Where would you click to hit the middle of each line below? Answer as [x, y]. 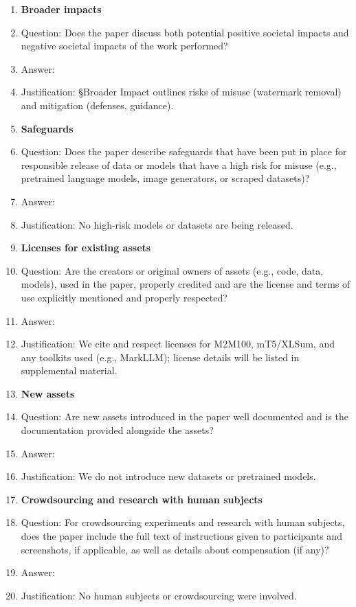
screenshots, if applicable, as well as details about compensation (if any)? [175, 549]
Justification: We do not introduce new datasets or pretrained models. [168, 476]
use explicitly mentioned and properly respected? [124, 297]
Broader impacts [61, 9]
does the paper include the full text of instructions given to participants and [181, 536]
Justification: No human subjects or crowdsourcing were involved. [159, 595]
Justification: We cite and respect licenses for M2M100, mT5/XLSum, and [178, 344]
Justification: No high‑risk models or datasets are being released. [157, 224]
